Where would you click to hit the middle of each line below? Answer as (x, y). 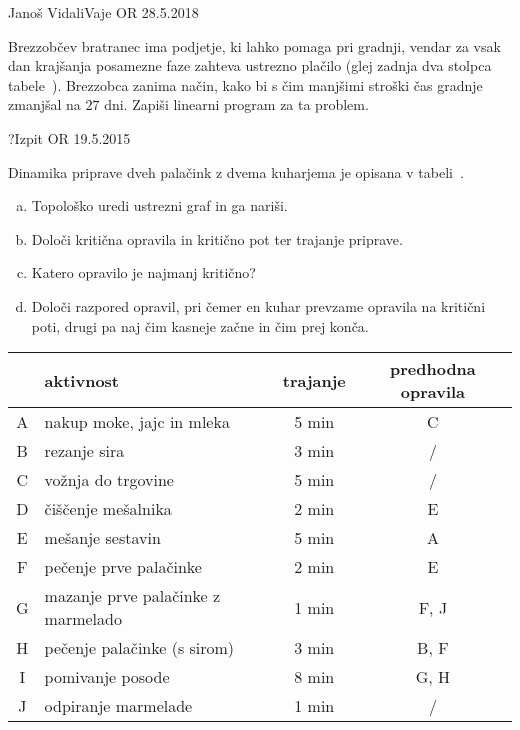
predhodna (433, 369)
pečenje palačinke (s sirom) (139, 648)
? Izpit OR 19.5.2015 (69, 137)
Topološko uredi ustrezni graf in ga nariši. (159, 205)
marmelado (83, 619)
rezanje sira (84, 451)
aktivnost (82, 380)
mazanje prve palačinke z (132, 596)
